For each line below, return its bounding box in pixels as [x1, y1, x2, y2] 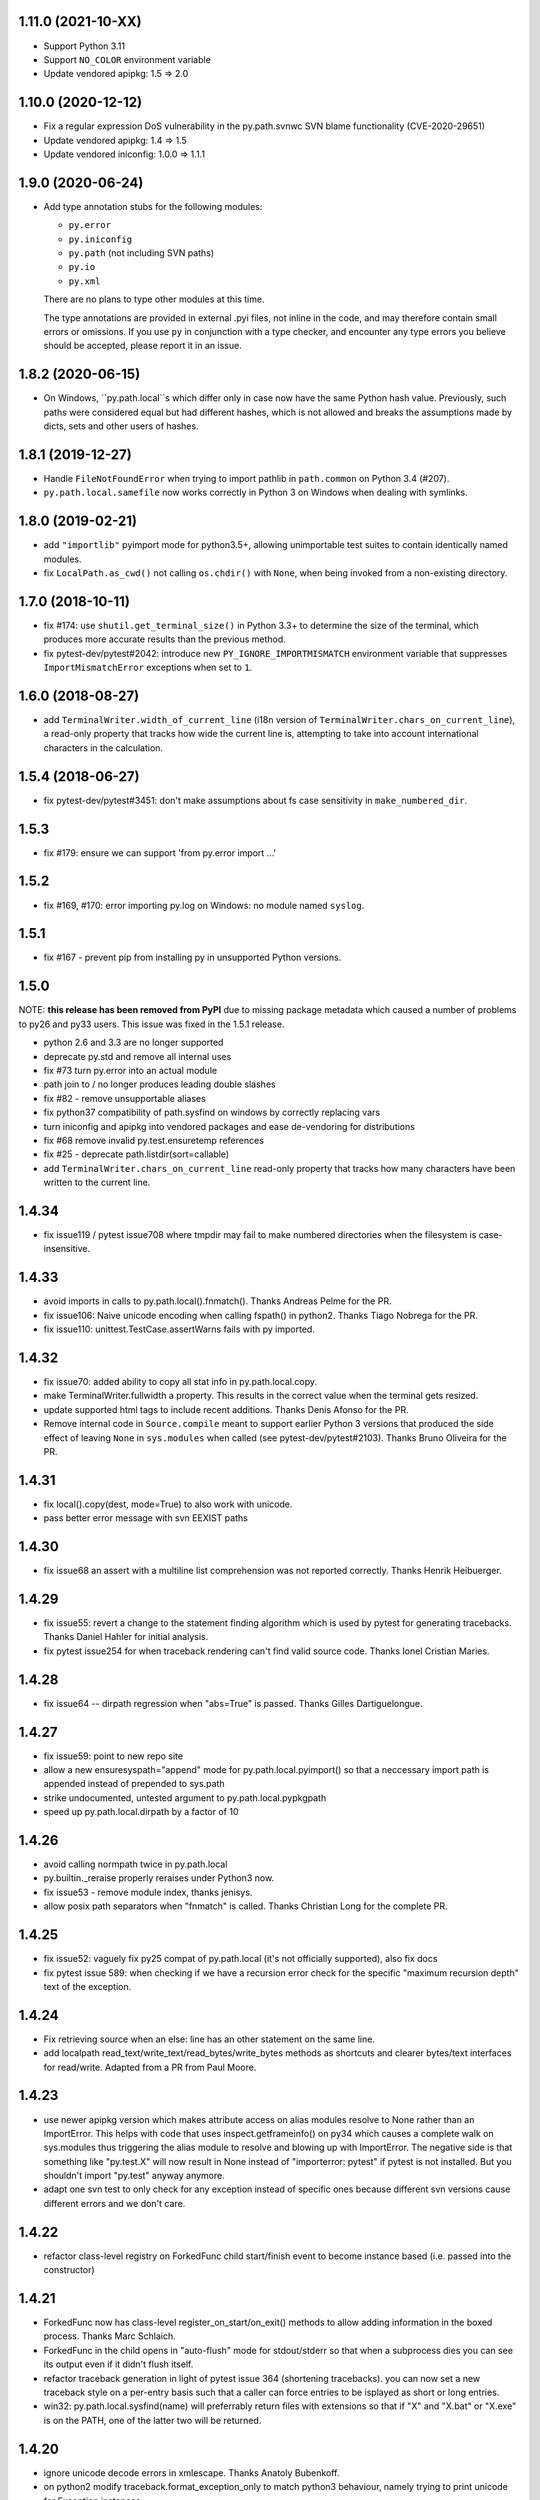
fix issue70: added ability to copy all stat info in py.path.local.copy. [43, 1375, 318, 1387]
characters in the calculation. [43, 741, 164, 754]
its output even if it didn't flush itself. [43, 2358, 194, 2370]
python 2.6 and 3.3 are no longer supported [43, 1036, 224, 1049]
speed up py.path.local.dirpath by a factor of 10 [43, 1806, 239, 1818]
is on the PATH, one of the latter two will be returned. [43, 2414, 262, 2426]
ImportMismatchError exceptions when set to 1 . [43, 661, 253, 674]
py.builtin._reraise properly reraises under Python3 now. [43, 1872, 275, 1884]
